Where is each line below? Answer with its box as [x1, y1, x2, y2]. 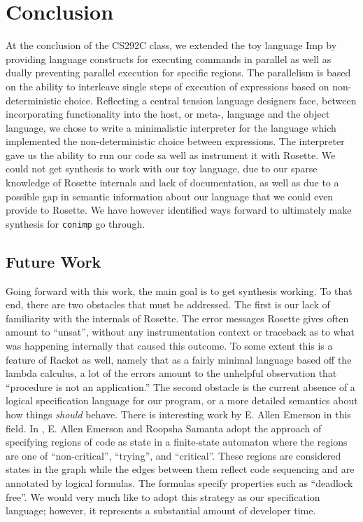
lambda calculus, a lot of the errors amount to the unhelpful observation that [6, 366, 337, 380]
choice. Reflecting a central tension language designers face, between [64, 92, 357, 107]
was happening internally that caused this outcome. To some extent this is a [6, 338, 333, 353]
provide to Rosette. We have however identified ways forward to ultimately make [6, 202, 352, 217]
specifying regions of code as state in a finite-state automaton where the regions [6, 434, 348, 449]
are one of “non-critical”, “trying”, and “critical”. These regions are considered [6, 448, 341, 462]
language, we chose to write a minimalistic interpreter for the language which [6, 120, 336, 135]
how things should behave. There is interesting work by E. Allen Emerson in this [6, 407, 351, 422]
